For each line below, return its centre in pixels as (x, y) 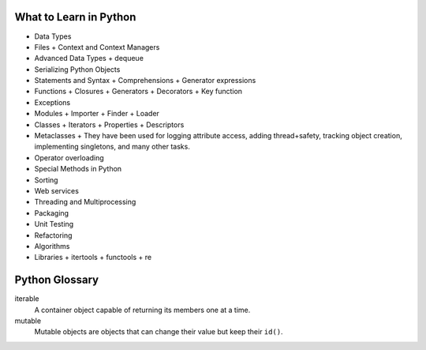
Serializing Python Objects (77, 69)
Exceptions (52, 102)
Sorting (46, 180)
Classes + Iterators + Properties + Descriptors (109, 124)
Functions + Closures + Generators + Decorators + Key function (138, 92)
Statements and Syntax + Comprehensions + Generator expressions (145, 81)
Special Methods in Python (78, 169)
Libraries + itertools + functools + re (93, 258)
